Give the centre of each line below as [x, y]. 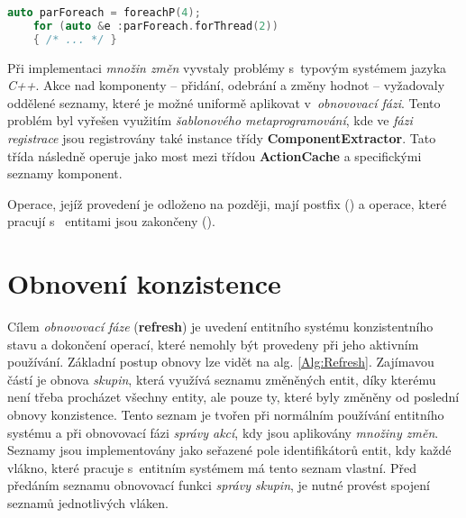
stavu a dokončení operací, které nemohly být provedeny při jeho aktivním [213, 344]
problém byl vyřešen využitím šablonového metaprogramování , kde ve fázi [210, 120]
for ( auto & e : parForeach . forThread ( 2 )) [155, 26]
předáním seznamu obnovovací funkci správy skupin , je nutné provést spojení [219, 485]
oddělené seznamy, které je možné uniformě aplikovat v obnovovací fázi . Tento [224, 102]
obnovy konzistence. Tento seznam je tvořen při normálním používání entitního [226, 415]
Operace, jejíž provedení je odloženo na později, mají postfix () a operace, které [227, 203]
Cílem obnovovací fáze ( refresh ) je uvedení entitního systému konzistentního [220, 327]
